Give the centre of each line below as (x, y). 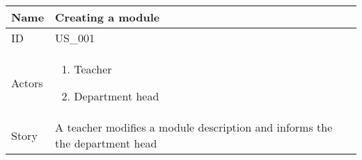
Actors (27, 82)
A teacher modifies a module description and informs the (194, 127)
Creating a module (108, 17)
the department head (106, 143)
